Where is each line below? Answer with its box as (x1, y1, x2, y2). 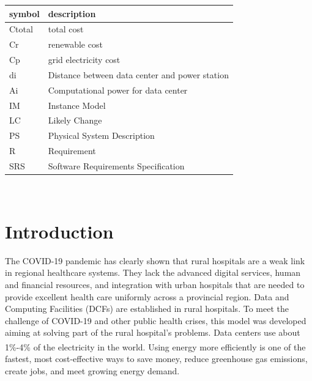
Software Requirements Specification (48, 159, 185, 172)
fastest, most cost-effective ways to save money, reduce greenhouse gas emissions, (5, 352, 308, 365)
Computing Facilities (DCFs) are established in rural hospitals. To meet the (5, 302, 289, 315)
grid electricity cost (48, 53, 121, 66)
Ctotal (9, 23, 33, 35)
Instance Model (48, 98, 106, 111)
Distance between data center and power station (48, 68, 229, 81)
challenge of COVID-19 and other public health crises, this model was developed (5, 314, 306, 327)
